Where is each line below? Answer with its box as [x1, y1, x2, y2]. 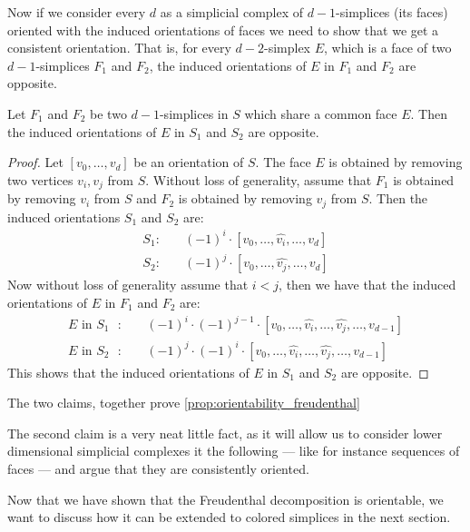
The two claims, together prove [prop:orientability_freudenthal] [7, 393, 360, 412]
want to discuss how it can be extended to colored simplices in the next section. [7, 507, 451, 527]
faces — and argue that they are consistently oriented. [7, 458, 309, 478]
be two [90, 103, 127, 123]
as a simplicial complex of [160, 3, 304, 21]
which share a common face [244, 103, 397, 123]
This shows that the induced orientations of [7, 362, 250, 381]
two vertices [7, 170, 73, 189]
